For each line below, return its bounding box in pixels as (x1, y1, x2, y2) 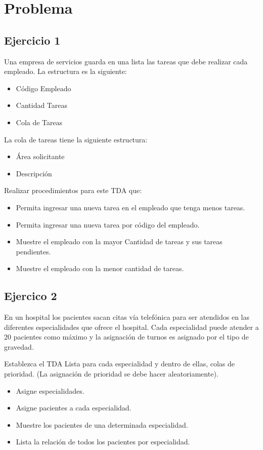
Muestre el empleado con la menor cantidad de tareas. (16, 263, 184, 274)
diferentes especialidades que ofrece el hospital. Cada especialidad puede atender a (4, 321, 259, 332)
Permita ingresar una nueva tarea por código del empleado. (16, 219, 200, 230)
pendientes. (16, 246, 51, 256)
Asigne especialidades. (16, 385, 84, 396)
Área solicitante (16, 151, 65, 162)
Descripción (16, 168, 52, 178)
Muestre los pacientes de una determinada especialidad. (16, 419, 188, 430)
